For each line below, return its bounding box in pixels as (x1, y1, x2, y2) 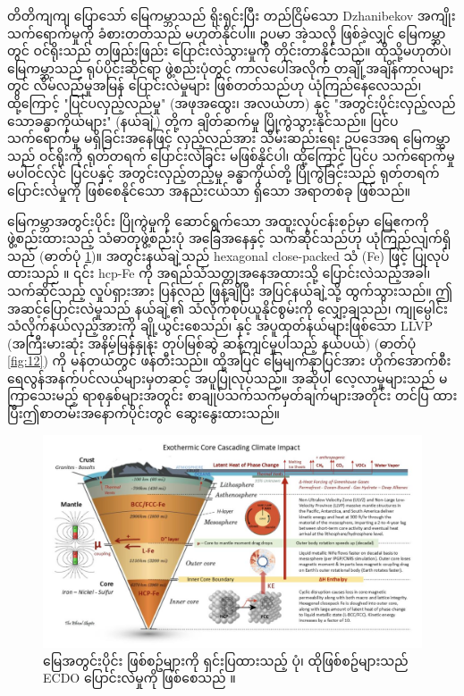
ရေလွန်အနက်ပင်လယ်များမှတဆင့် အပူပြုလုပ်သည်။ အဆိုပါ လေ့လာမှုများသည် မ (7, 368, 448, 387)
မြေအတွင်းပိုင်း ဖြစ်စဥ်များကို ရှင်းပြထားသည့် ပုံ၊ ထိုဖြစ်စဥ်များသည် (43, 650, 409, 669)
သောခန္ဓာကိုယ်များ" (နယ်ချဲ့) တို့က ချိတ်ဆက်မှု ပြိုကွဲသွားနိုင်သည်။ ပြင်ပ (7, 111, 399, 130)
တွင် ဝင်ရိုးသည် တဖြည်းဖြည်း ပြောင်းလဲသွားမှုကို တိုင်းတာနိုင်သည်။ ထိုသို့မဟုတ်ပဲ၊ (7, 41, 451, 60)
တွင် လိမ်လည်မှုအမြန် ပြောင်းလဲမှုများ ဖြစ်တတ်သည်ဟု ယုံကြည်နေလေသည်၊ (7, 76, 422, 95)
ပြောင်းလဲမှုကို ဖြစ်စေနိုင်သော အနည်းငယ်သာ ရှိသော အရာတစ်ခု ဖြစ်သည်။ (7, 180, 410, 199)
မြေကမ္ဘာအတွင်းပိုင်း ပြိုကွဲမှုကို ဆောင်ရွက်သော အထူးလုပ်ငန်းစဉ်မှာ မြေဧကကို (7, 211, 429, 230)
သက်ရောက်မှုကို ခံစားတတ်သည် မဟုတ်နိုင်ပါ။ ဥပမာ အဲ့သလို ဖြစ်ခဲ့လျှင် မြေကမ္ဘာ (7, 23, 446, 42)
